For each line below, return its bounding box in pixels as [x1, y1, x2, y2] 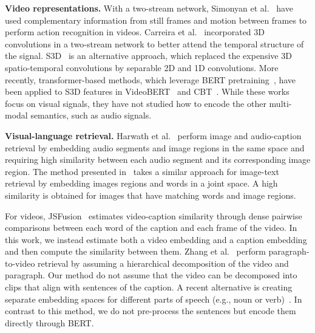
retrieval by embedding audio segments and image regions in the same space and [5, 141, 305, 154]
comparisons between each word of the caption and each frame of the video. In [5, 221, 297, 234]
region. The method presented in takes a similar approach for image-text [5, 165, 279, 177]
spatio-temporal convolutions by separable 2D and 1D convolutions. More [5, 61, 279, 74]
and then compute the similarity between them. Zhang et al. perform [5, 245, 266, 258]
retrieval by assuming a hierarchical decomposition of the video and [38, 256, 289, 269]
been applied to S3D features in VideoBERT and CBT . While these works [5, 85, 290, 98]
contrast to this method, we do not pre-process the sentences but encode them [5, 304, 296, 317]
